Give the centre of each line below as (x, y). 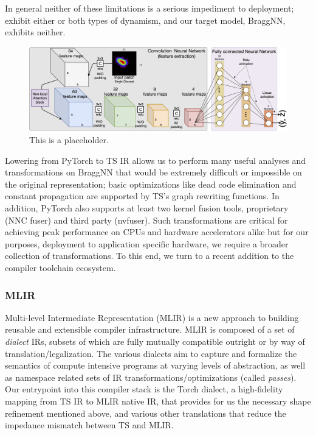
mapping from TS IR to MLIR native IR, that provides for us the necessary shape (158, 401)
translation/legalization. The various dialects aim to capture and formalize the (151, 353)
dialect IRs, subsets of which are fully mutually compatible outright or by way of (155, 341)
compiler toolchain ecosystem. (60, 268)
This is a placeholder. (69, 140)
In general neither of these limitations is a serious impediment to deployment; (149, 8)
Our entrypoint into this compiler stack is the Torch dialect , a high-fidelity (144, 389)
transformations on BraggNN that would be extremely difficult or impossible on (153, 172)
